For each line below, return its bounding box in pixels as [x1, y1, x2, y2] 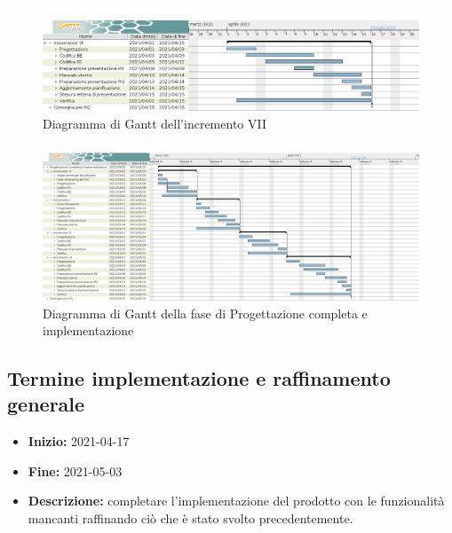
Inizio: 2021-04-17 [28, 432, 130, 451]
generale [7, 390, 85, 418]
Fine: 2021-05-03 [28, 461, 123, 480]
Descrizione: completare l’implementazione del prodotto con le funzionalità [28, 491, 445, 510]
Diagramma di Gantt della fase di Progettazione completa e [43, 303, 368, 322]
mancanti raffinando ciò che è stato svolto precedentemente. [28, 509, 353, 528]
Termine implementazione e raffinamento [7, 364, 391, 392]
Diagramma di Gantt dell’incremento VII [43, 114, 266, 132]
